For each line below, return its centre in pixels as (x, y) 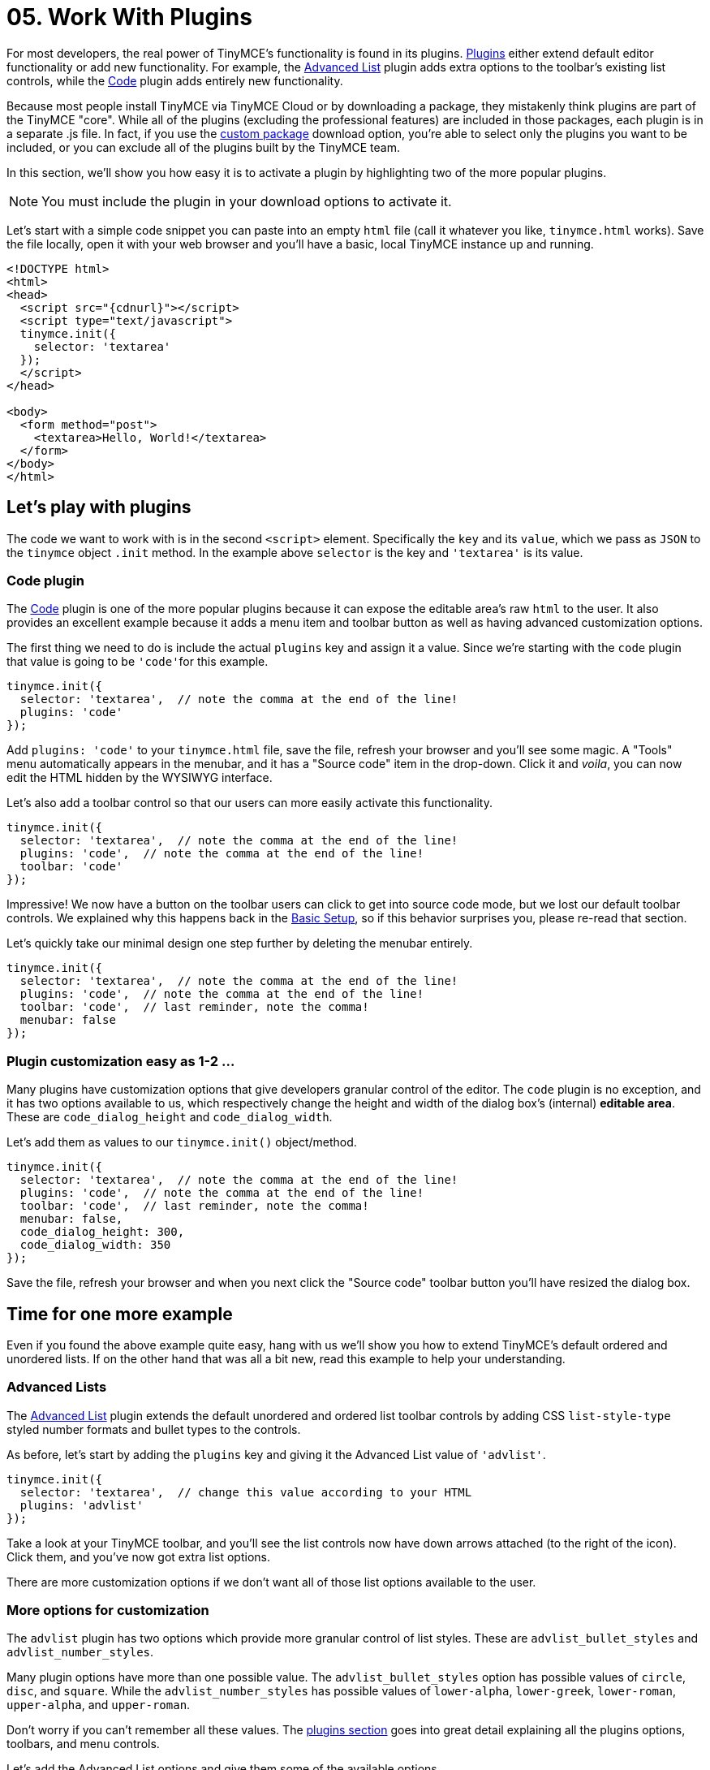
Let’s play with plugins (99, 507)
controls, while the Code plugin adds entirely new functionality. (175, 80)
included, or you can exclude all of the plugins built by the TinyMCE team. (203, 147)
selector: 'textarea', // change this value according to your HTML (246, 1492)
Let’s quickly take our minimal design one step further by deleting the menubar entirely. (240, 943)
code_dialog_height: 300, (102, 1232)
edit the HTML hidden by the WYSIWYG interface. (140, 778)
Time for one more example (120, 1314)
